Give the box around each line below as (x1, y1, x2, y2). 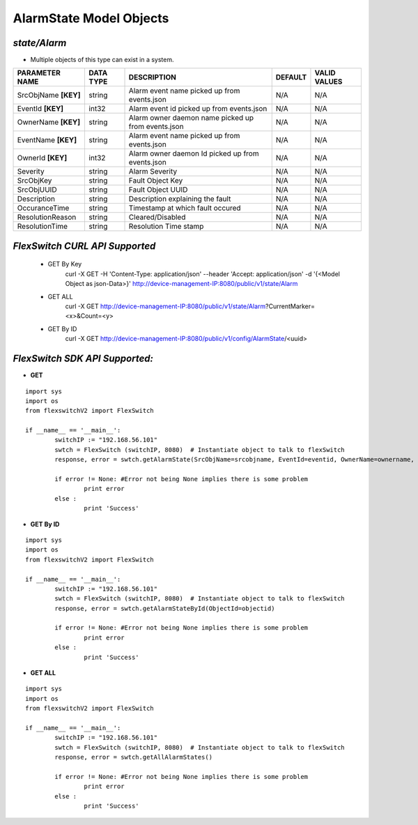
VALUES (314, 77, 343, 86)
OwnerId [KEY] (17, 153, 68, 163)
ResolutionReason (17, 213, 77, 222)
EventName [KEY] (17, 135, 77, 145)
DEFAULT (275, 73, 307, 82)
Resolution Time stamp (128, 222, 204, 232)
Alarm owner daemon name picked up (128, 113, 254, 123)
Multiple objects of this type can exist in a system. (30, 56, 174, 64)
